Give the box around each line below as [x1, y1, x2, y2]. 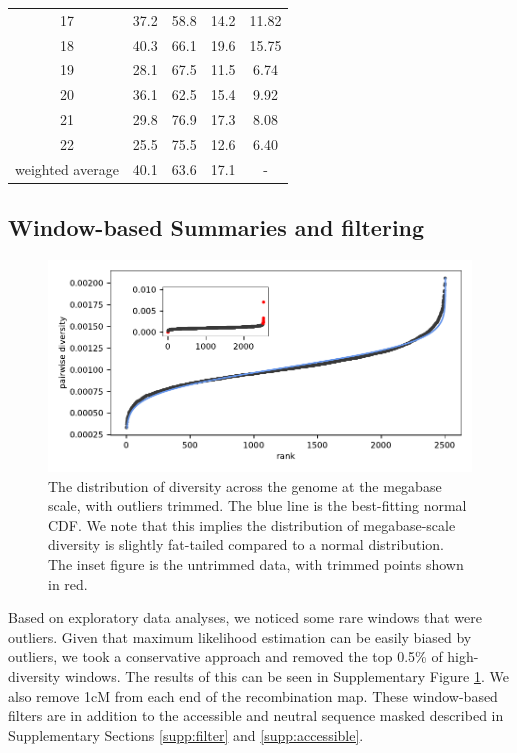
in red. [48, 573, 88, 594]
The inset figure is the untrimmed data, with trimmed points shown [48, 554, 464, 575]
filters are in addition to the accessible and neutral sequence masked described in [8, 705, 504, 726]
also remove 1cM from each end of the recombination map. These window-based [8, 685, 498, 706]
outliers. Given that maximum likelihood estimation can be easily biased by [8, 626, 472, 647]
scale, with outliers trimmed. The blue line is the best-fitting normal [48, 495, 467, 516]
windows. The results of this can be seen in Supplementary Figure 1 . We [64, 666, 509, 687]
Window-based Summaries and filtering [8, 212, 425, 243]
